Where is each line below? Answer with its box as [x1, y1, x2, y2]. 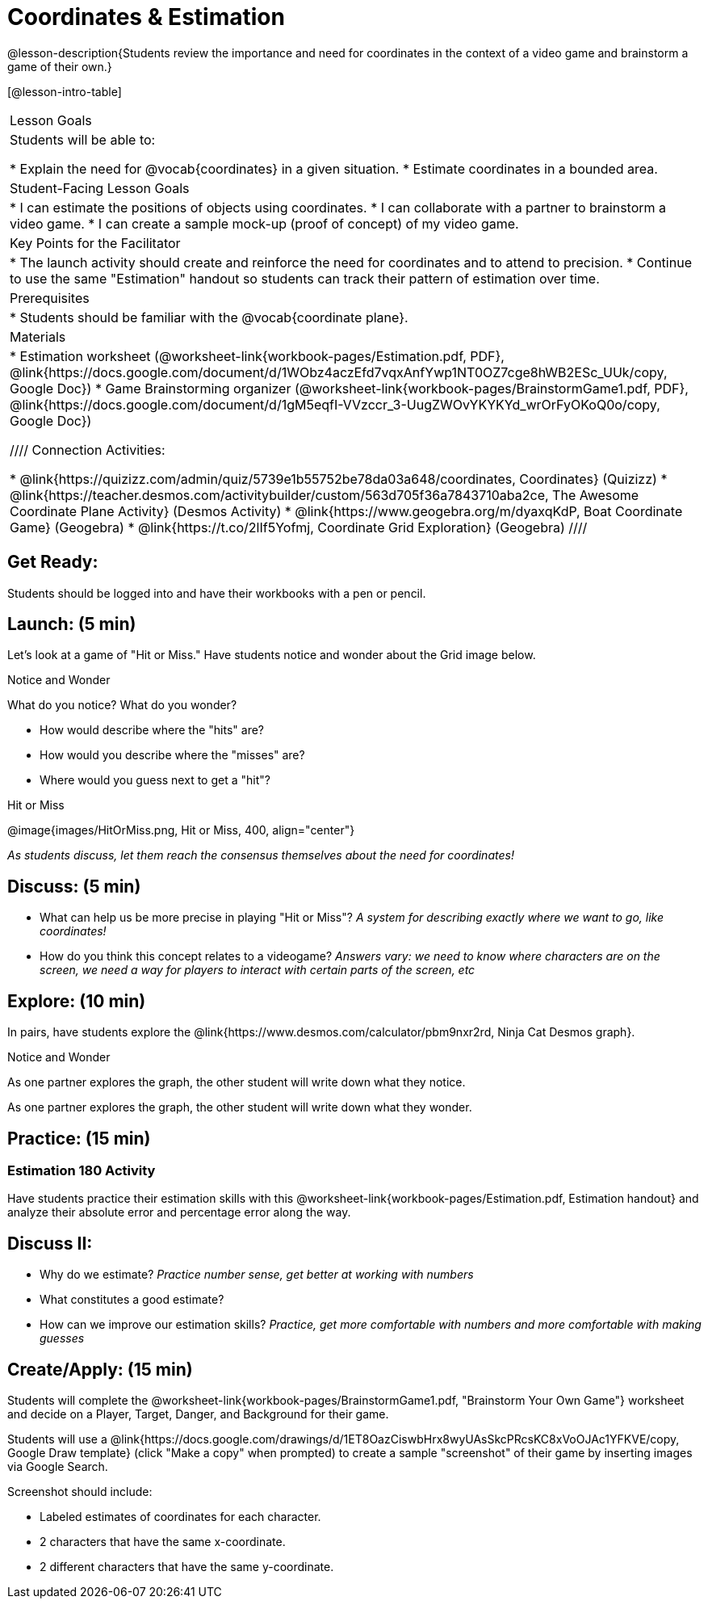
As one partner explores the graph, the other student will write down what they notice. [7, 1075, 466, 1090]
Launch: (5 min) [7, 614, 136, 635]
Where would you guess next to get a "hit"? [40, 773, 270, 788]
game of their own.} [7, 59, 112, 74]
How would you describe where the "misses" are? [40, 748, 305, 763]
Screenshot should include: [7, 1485, 153, 1499]
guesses [40, 1331, 85, 1346]
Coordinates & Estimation [7, 3, 285, 31]
